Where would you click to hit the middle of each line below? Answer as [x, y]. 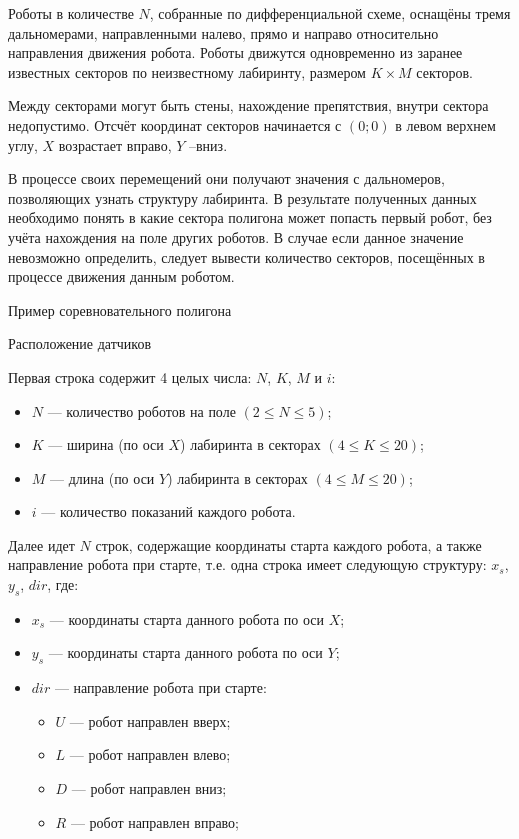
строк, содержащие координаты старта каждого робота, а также [288, 544]
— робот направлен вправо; [155, 821]
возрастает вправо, [115, 144]
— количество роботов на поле [141, 410]
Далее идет [41, 544]
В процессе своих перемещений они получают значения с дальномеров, [226, 178]
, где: [63, 584]
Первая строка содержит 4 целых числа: [130, 376]
